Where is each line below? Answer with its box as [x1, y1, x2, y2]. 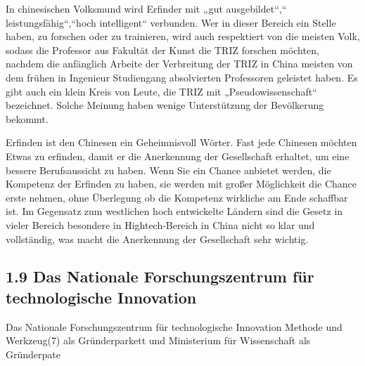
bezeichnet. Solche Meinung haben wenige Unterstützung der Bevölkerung [6, 98, 324, 112]
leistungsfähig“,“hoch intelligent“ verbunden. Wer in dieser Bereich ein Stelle [6, 15, 336, 30]
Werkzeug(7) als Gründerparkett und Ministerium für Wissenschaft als [6, 333, 311, 348]
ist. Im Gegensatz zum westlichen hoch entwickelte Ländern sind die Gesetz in [6, 204, 343, 218]
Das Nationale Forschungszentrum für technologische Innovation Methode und [6, 319, 342, 334]
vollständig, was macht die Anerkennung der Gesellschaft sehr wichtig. [6, 231, 309, 246]
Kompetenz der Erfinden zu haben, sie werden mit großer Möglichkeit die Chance [6, 176, 357, 191]
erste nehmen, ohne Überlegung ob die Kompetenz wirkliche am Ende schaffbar [6, 190, 348, 204]
